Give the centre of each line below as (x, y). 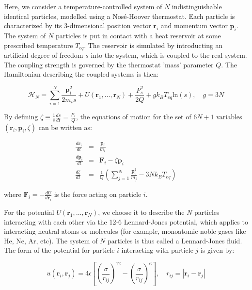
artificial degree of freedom (44, 55)
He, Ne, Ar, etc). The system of (51, 240)
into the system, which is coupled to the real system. (169, 55)
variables (229, 117)
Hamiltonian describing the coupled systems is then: (81, 74)
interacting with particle (157, 250)
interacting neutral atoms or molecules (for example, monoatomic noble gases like (125, 231)
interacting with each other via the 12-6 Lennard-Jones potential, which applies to (126, 221)
